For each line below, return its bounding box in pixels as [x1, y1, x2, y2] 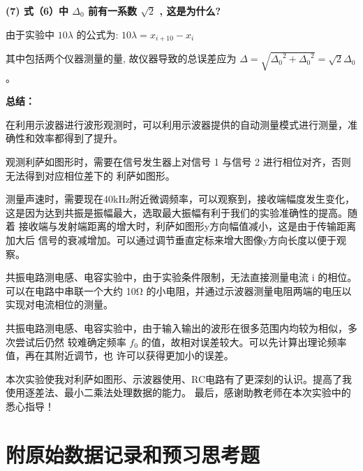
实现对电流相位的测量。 [6, 297, 113, 312]
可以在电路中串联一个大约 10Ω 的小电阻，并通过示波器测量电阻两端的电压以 [6, 283, 352, 298]
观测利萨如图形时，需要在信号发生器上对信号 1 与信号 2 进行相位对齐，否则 [6, 154, 351, 168]
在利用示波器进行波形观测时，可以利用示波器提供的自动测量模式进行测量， [6, 117, 348, 131]
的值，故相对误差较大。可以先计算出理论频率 [141, 334, 347, 349]
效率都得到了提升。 [34, 131, 123, 145]
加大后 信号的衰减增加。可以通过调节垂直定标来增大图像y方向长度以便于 [6, 232, 337, 247]
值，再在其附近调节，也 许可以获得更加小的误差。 [6, 348, 234, 363]
